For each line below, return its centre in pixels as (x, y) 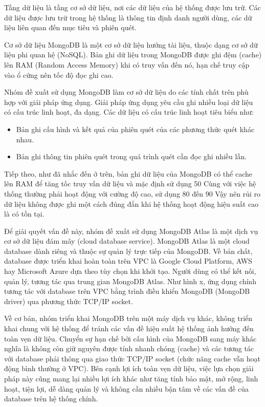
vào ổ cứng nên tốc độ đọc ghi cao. (59, 74)
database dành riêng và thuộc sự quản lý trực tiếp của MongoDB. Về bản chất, (128, 251)
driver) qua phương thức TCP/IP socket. (69, 301)
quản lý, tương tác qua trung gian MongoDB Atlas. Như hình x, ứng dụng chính (130, 281)
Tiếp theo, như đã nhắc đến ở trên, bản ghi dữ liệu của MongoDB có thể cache (128, 173)
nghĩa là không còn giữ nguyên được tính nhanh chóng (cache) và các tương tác (129, 348)
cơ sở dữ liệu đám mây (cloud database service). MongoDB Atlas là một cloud (127, 241)
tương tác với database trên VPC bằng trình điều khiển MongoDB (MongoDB (127, 291)
